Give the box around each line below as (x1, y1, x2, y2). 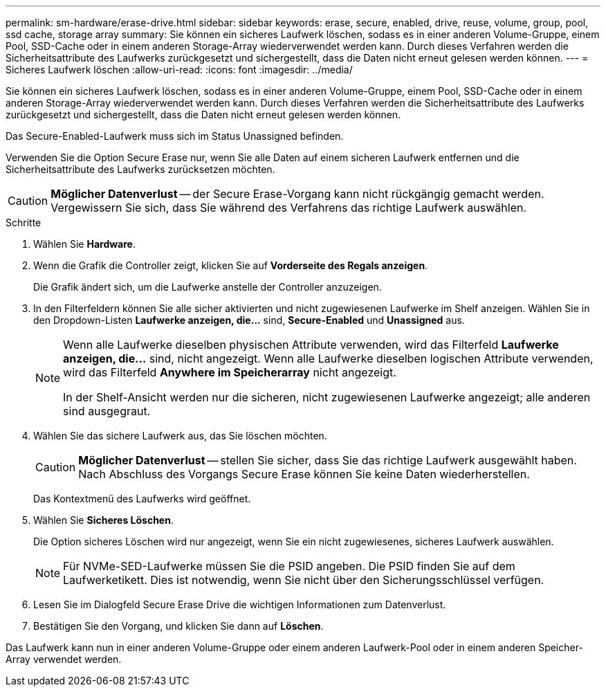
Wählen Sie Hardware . (33, 238, 136, 250)
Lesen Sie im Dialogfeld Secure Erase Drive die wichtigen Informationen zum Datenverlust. (33, 599, 446, 610)
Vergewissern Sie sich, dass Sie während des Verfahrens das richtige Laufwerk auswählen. (50, 201, 527, 215)
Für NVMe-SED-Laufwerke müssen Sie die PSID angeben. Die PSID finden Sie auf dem (63, 559, 515, 573)
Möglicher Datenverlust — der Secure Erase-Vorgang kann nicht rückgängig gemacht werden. (50, 187, 544, 201)
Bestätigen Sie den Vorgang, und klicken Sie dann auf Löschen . (33, 620, 324, 632)
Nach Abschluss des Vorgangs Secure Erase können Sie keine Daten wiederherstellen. (78, 467, 530, 481)
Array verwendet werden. (6, 653, 122, 665)
